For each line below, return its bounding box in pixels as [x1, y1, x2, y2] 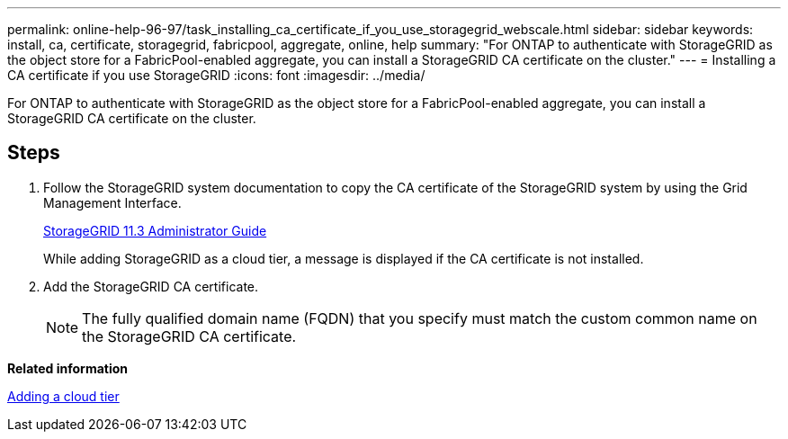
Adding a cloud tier [7, 388, 120, 404]
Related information [7, 360, 129, 376]
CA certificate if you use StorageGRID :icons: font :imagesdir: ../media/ [7, 67, 425, 83]
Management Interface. [43, 194, 182, 211]
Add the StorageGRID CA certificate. [43, 278, 259, 294]
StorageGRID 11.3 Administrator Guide [43, 222, 267, 238]
